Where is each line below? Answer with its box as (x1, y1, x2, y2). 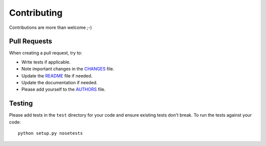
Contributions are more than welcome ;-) (9, 24, 92, 30)
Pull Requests (9, 37, 52, 46)
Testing (9, 99, 33, 108)
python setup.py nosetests (18, 130, 83, 136)
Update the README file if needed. (21, 73, 93, 78)
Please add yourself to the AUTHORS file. (21, 86, 106, 93)
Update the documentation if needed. (21, 80, 98, 86)
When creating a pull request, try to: (9, 50, 82, 56)
